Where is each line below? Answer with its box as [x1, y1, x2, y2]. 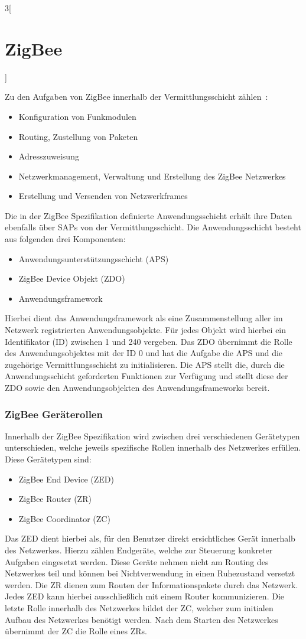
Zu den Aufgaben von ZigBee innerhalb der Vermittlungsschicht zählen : [5, 90, 268, 103]
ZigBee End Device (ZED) [18, 472, 114, 485]
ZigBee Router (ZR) [18, 493, 92, 505]
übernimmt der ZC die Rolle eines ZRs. [5, 625, 147, 637]
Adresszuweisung [18, 150, 79, 162]
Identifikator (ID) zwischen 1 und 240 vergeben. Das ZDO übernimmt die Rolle [5, 335, 292, 347]
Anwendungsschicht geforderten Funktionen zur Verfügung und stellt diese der [5, 370, 288, 382]
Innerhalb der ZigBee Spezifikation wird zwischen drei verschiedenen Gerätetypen [5, 429, 300, 442]
